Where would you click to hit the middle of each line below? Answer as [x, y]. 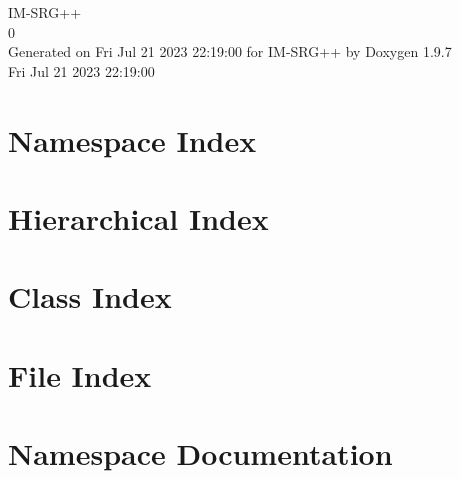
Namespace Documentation [200, 453]
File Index [80, 374]
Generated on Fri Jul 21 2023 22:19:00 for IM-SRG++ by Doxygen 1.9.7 [230, 51]
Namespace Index [132, 139]
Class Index [90, 296]
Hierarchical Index [138, 217]
